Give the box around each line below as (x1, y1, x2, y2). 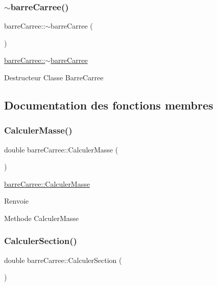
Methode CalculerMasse (4, 212, 79, 223)
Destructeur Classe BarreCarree (4, 72, 104, 82)
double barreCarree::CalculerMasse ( (4, 144, 118, 155)
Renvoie (4, 195, 29, 206)
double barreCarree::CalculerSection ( (4, 254, 122, 265)
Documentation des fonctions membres (4, 97, 213, 113)
